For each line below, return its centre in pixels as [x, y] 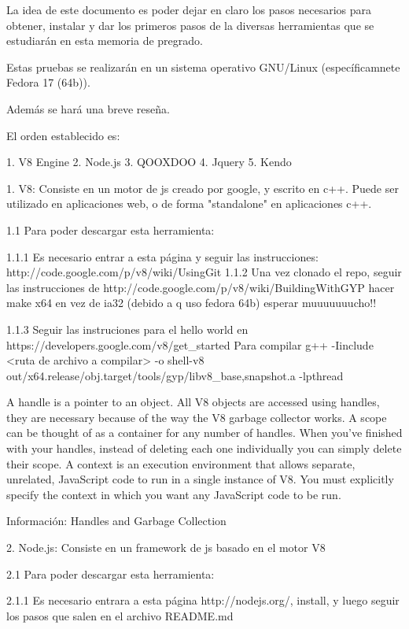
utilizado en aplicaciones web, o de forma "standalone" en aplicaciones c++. [189, 203]
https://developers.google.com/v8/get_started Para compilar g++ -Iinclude [190, 344]
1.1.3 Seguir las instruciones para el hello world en [127, 329]
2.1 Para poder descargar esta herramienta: [111, 573]
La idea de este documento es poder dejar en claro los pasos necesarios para [189, 9]
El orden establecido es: [63, 135]
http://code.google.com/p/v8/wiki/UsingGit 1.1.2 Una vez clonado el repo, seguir [204, 272]
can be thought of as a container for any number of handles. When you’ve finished [204, 433]
